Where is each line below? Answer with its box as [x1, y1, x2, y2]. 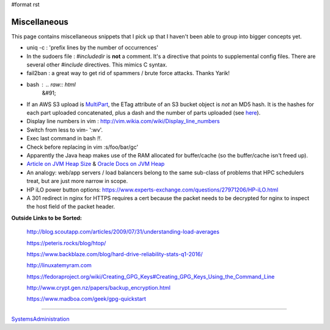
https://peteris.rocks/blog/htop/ [26, 239, 106, 246]
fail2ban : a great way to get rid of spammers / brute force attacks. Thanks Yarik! [26, 70, 230, 77]
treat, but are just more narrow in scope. [26, 178, 128, 185]
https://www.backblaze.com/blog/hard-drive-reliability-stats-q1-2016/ [26, 250, 203, 257]
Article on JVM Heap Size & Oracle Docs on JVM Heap [26, 160, 165, 168]
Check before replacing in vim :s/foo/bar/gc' [26, 143, 139, 151]
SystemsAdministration [11, 315, 70, 323]
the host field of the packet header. [26, 203, 116, 210]
